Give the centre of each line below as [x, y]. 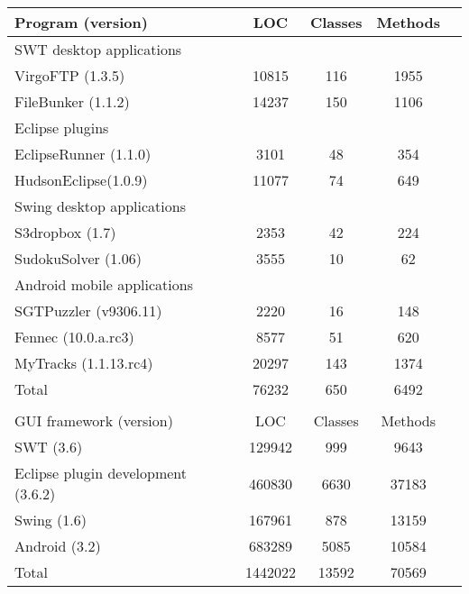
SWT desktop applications [98, 49]
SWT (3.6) [49, 447]
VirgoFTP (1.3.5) [70, 75]
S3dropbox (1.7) [65, 232]
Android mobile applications [104, 284]
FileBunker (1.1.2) [72, 101]
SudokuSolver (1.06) [78, 258]
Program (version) [81, 22]
